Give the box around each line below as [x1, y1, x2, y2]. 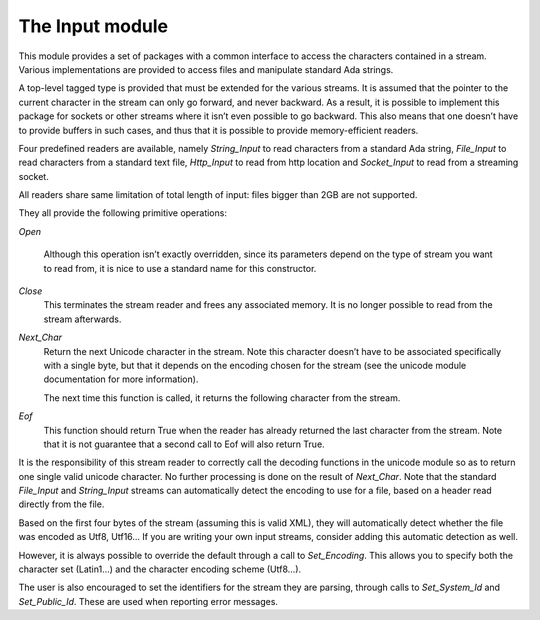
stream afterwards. [43, 313, 122, 325]
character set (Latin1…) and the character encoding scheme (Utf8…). [18, 563, 302, 575]
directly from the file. [18, 498, 105, 510]
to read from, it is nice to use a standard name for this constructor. [43, 262, 317, 274]
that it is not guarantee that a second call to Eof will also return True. [43, 438, 325, 450]
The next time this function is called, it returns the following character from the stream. [43, 391, 401, 404]
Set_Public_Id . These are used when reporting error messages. [18, 595, 279, 607]
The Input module [18, 15, 169, 37]
